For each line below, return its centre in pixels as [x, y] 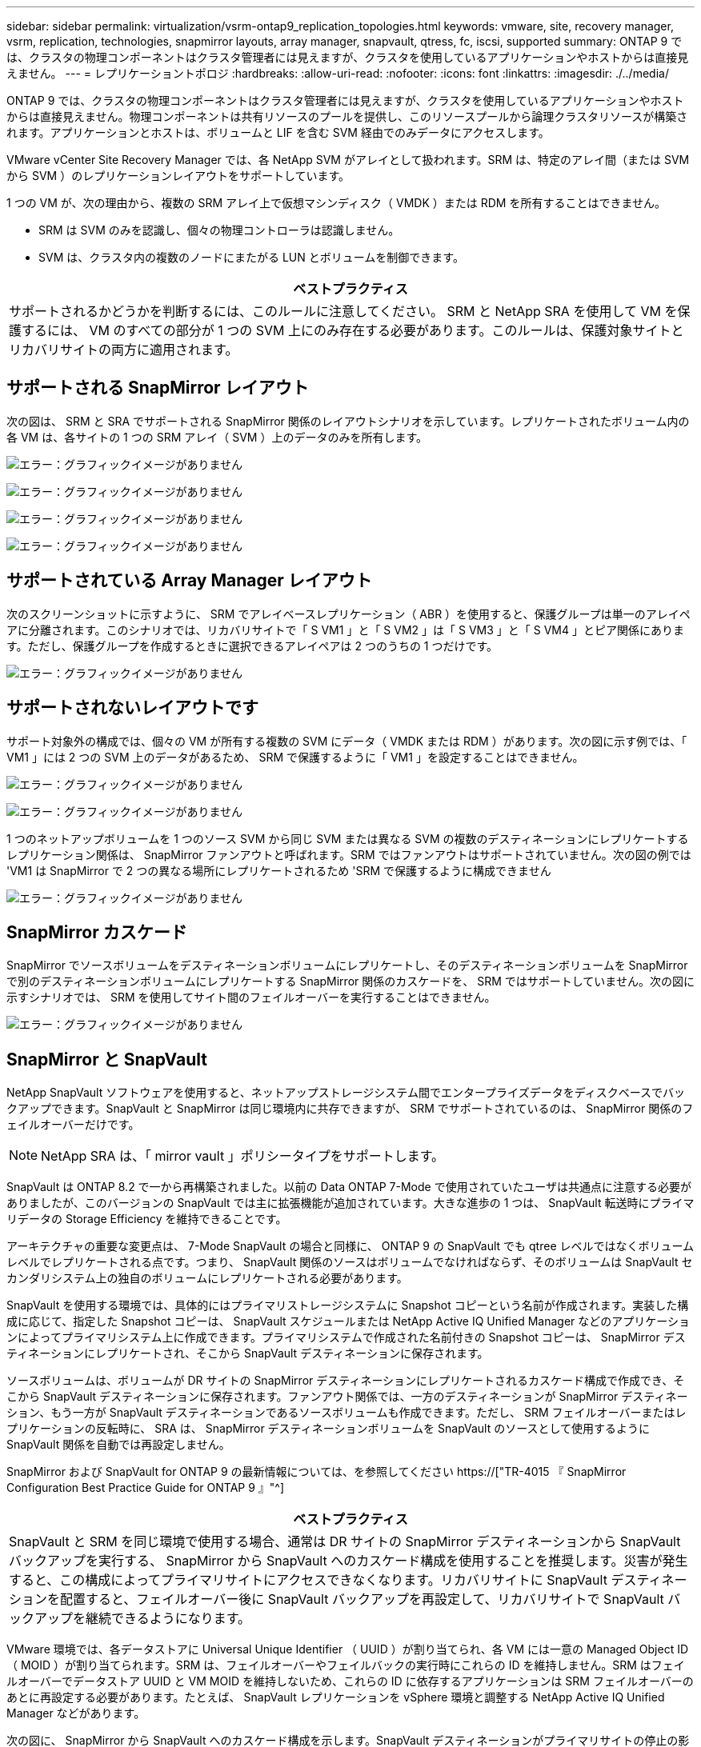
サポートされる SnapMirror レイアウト [158, 388]
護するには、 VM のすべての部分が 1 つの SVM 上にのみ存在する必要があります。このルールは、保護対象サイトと [346, 330]
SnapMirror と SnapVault [107, 1059]
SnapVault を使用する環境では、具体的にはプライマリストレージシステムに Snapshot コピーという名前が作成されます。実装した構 [348, 1305]
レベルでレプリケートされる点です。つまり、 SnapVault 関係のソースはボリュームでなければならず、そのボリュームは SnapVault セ [350, 1262]
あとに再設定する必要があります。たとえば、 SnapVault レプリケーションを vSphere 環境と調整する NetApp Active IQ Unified [336, 1697]
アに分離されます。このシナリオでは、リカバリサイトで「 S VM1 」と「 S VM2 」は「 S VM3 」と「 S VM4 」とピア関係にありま [345, 630]
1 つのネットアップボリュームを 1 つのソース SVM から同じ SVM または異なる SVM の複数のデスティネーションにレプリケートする [348, 838]
